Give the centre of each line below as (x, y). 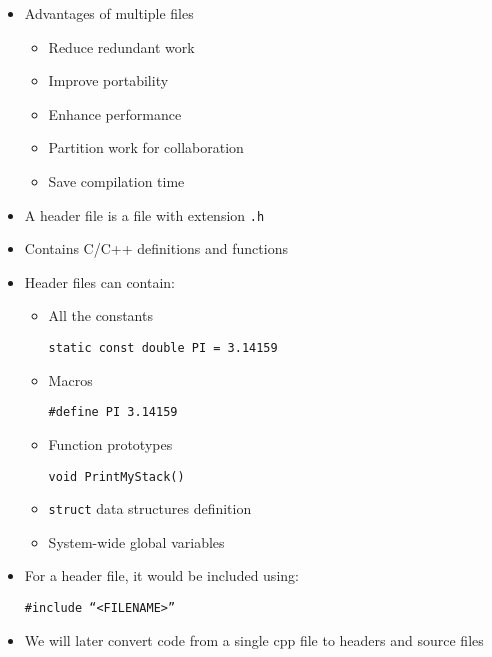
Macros (70, 379)
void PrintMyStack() (116, 476)
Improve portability (108, 80)
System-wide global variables (136, 541)
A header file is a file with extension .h (144, 214)
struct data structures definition (150, 508)
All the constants (100, 315)
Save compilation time (116, 180)
